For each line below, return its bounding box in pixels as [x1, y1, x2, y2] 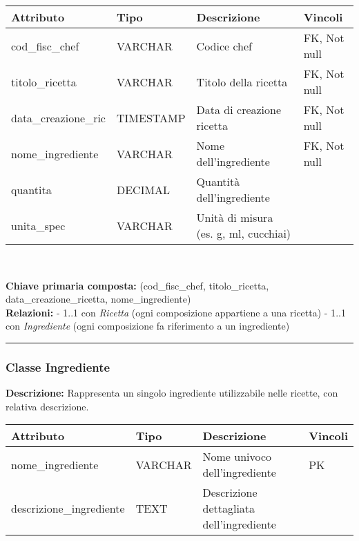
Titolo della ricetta [196, 73, 288, 90]
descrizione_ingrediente [11, 500, 125, 517]
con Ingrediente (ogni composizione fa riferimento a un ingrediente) [6, 319, 290, 333]
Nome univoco [202, 448, 272, 465]
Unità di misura [196, 209, 273, 225]
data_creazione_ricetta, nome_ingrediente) [6, 292, 191, 306]
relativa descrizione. [6, 399, 89, 413]
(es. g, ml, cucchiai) [196, 225, 291, 241]
